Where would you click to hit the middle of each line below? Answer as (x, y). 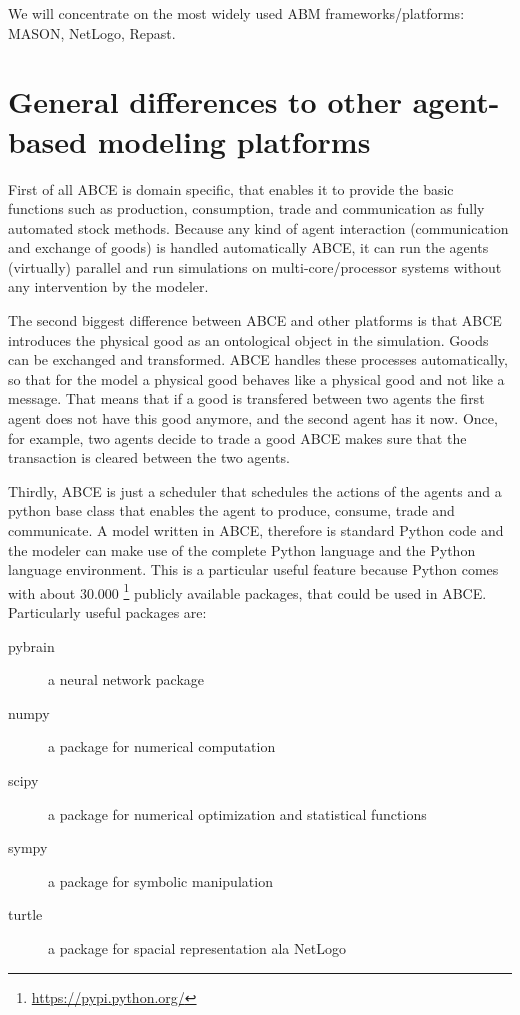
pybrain (31, 645)
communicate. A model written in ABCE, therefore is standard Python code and (256, 530)
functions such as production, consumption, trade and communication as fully (246, 208)
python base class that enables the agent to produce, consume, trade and (231, 510)
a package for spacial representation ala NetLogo (197, 947)
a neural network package (126, 679)
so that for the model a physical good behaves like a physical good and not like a (256, 378)
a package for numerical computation (162, 746)
